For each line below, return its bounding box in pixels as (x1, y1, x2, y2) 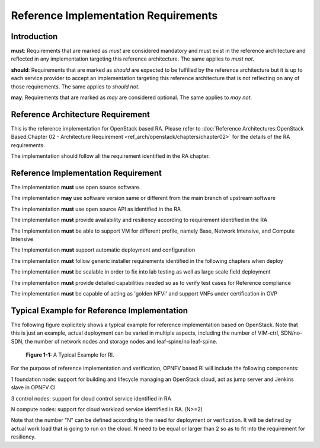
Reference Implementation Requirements (11, 9, 218, 22)
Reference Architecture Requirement (11, 109, 151, 119)
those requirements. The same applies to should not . (11, 83, 140, 90)
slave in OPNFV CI (11, 384, 56, 391)
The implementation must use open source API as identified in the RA (11, 205, 181, 212)
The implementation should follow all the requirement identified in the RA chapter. (11, 152, 210, 160)
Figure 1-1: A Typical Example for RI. (25, 351, 115, 358)
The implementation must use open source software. (11, 184, 141, 190)
